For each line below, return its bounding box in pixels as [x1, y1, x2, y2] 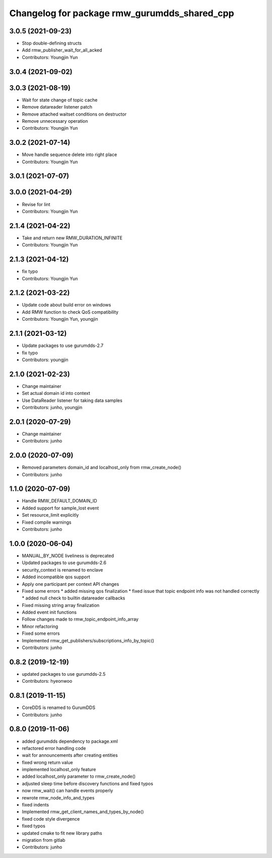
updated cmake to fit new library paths [22, 830, 103, 836]
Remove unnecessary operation [22, 118, 88, 124]
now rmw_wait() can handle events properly [22, 788, 113, 794]
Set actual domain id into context [22, 390, 91, 396]
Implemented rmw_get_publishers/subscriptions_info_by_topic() [22, 637, 155, 643]
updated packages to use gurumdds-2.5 [22, 671, 106, 677]
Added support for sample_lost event [22, 505, 99, 511]
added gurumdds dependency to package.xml [22, 738, 118, 744]
